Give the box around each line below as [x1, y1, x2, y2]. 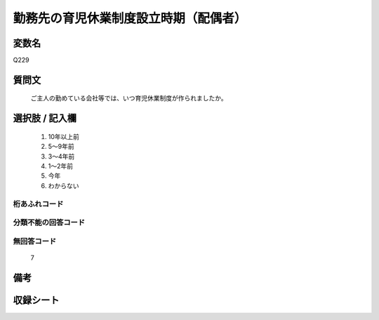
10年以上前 [48, 132, 80, 140]
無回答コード [13, 236, 57, 246]
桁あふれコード [13, 199, 64, 208]
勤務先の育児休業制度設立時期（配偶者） [13, 11, 247, 26]
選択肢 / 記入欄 [13, 112, 77, 124]
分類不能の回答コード [13, 218, 86, 227]
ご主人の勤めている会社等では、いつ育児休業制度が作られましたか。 [30, 94, 227, 102]
